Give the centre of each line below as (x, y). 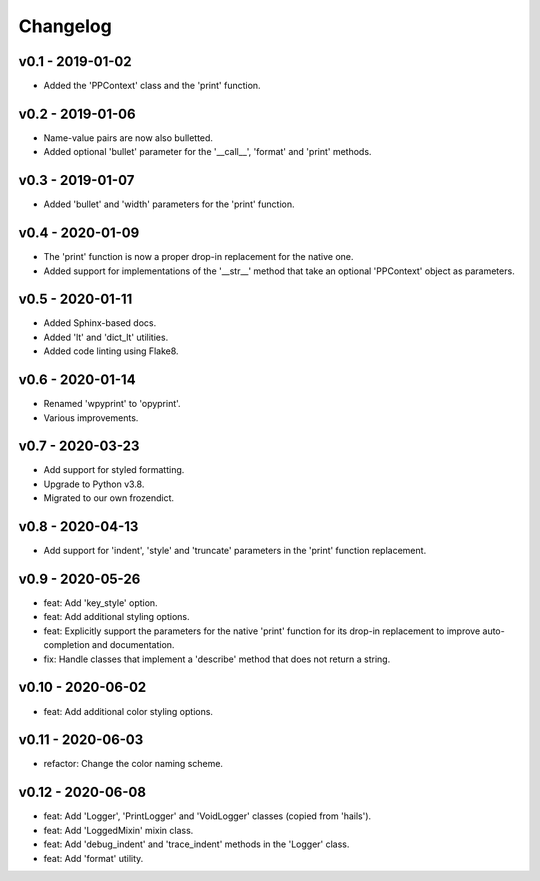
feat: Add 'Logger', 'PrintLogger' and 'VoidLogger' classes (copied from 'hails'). (207, 816)
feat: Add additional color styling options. (128, 711)
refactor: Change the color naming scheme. (133, 764)
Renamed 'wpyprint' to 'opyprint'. (112, 404)
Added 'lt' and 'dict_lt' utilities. (106, 337)
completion (66, 645)
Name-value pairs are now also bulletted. (128, 137)
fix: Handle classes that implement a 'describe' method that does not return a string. (217, 659)
